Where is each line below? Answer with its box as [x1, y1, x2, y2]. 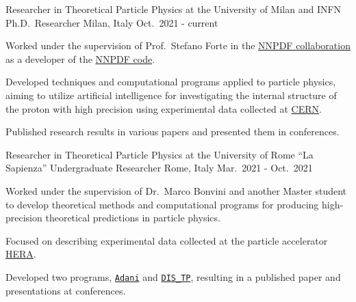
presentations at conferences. [5, 283, 126, 297]
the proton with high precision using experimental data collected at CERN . [5, 101, 322, 115]
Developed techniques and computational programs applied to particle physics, [5, 74, 336, 89]
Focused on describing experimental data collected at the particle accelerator [5, 233, 328, 247]
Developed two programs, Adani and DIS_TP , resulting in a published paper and [5, 269, 341, 284]
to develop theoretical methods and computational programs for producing [5, 197, 319, 211]
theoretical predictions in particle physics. [45, 210, 220, 225]
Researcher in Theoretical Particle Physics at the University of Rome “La [5, 147, 314, 161]
